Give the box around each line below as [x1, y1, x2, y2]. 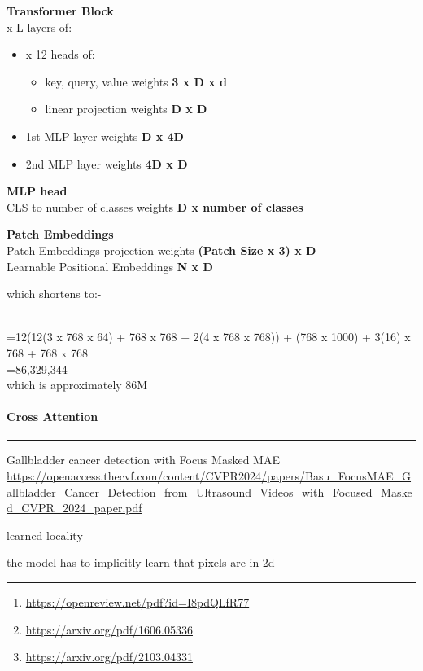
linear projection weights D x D [45, 100, 207, 117]
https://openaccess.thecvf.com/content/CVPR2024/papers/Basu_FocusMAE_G [7, 467, 412, 485]
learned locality [7, 526, 83, 543]
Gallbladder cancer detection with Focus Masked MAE [7, 451, 280, 468]
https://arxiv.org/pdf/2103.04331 [25, 648, 193, 665]
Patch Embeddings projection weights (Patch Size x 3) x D [7, 241, 316, 258]
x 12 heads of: [25, 46, 95, 63]
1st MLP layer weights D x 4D [25, 127, 184, 144]
